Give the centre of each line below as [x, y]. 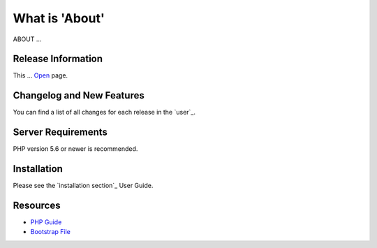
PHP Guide [46, 222]
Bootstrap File [51, 232]
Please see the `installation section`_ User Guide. [83, 186]
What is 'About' [59, 18]
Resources [37, 205]
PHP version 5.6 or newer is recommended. [75, 149]
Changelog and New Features [79, 95]
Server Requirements [60, 132]
